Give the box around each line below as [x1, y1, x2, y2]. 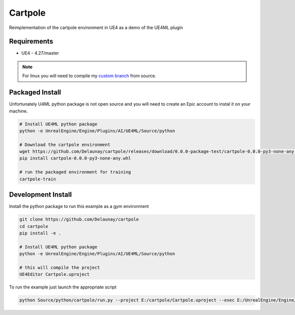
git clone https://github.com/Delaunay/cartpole [19, 217, 139, 222]
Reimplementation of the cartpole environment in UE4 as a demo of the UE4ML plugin [9, 25, 183, 30]
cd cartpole [19, 224, 49, 229]
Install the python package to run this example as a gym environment [9, 203, 149, 209]
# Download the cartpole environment [19, 142, 111, 147]
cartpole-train [19, 176, 56, 182]
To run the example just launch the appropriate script [9, 284, 117, 290]
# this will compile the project [19, 264, 100, 270]
